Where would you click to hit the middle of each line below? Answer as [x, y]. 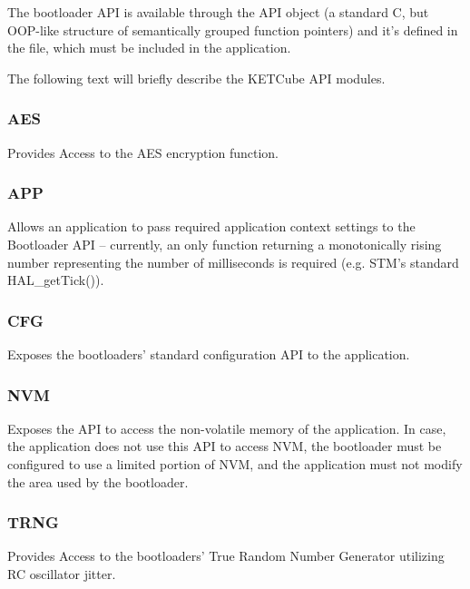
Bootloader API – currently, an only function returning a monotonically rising [225, 244]
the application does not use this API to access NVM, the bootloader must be [225, 446]
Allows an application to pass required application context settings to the [211, 226]
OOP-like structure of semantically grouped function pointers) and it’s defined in [233, 29]
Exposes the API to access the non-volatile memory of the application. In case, [227, 428]
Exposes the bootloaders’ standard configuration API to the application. [209, 354]
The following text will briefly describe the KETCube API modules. [196, 78]
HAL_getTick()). [56, 280]
